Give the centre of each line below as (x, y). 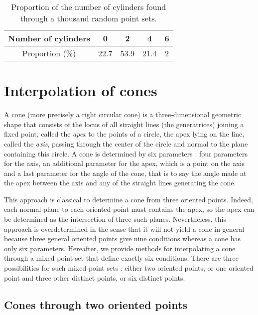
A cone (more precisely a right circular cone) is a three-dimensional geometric (123, 114)
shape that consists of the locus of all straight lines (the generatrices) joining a (124, 124)
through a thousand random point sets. (88, 18)
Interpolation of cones (81, 90)
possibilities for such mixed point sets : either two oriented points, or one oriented (129, 268)
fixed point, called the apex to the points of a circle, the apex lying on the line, (124, 134)
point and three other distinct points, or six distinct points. (95, 277)
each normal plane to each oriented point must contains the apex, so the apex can (129, 209)
